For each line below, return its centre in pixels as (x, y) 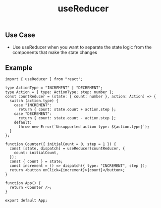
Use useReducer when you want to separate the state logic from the (82, 47)
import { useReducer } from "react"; (44, 79)
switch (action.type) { (34, 101)
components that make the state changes (55, 52)
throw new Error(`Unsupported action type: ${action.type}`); (84, 127)
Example (19, 68)
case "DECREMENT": (33, 114)
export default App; (27, 201)
